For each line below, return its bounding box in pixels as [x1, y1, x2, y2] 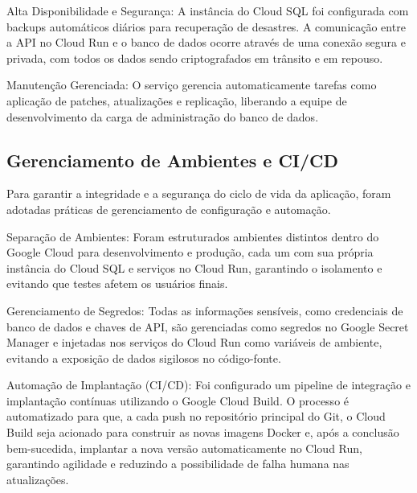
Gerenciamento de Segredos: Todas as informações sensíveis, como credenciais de [6, 302, 403, 318]
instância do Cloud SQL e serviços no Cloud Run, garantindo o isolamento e [6, 259, 382, 276]
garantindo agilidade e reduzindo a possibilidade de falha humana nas [6, 455, 350, 472]
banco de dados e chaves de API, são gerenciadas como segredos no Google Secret [6, 318, 409, 335]
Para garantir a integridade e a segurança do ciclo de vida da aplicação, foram [6, 185, 391, 202]
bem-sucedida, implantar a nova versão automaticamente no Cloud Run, [6, 439, 362, 456]
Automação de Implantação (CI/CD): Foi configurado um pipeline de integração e [6, 376, 411, 393]
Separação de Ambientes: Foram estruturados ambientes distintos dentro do [6, 228, 379, 244]
